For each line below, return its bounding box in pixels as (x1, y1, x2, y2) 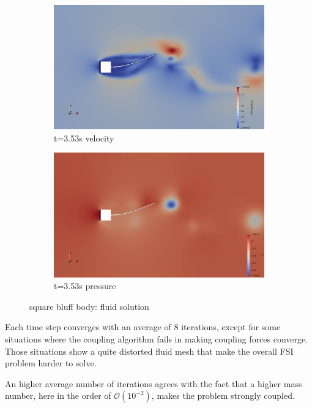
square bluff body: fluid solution (29, 300, 149, 312)
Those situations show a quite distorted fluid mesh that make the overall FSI (5, 344, 294, 357)
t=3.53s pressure (54, 279, 116, 292)
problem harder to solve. (5, 357, 97, 369)
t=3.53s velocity (54, 131, 114, 144)
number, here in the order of (5, 389, 111, 402)
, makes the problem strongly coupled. (151, 389, 295, 402)
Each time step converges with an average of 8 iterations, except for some (5, 320, 281, 333)
